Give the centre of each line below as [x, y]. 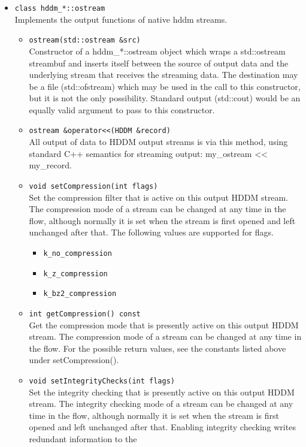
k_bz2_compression [80, 294]
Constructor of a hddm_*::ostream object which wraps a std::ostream [157, 51]
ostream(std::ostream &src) [85, 40]
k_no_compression [78, 253]
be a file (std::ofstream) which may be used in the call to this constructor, [165, 86]
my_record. [50, 165]
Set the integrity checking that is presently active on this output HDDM [162, 392]
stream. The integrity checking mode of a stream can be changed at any [161, 404]
